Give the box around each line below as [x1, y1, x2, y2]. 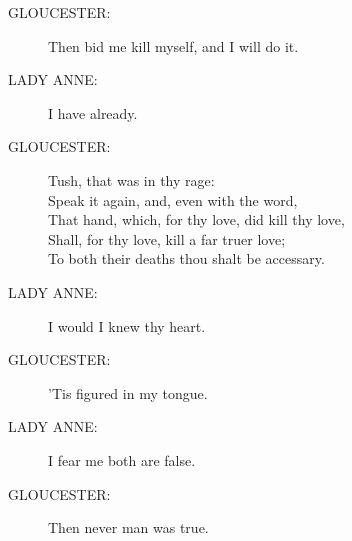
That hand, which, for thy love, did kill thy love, [48, 209, 345, 230]
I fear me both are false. [48, 449, 196, 470]
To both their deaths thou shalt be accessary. [48, 248, 325, 269]
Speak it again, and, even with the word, [48, 189, 298, 210]
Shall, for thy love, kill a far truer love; [48, 228, 286, 249]
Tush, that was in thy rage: [48, 169, 215, 190]
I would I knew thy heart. [48, 315, 206, 336]
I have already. [48, 102, 138, 123]
